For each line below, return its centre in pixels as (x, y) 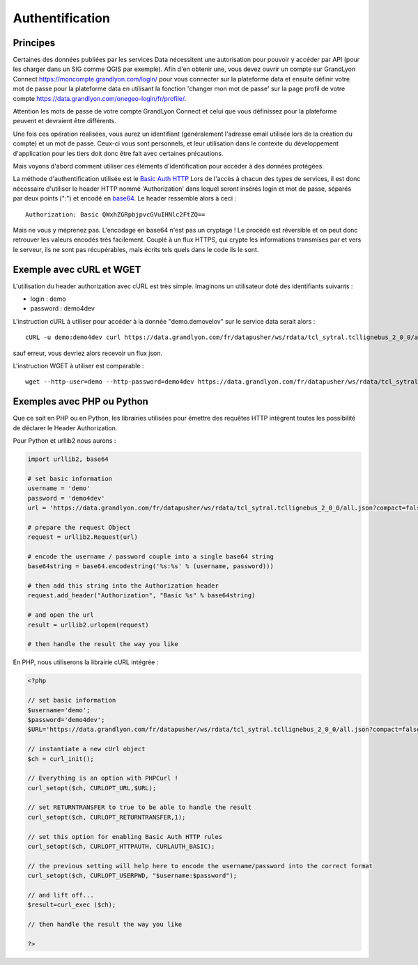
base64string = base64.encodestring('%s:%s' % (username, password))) (151, 566)
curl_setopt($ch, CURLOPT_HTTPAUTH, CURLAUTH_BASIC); (121, 847)
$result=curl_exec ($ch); (72, 905)
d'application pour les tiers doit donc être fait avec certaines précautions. (118, 153)
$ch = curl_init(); (61, 759)
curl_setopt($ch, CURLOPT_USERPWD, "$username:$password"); (132, 876)
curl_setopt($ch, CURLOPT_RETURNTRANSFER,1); (107, 817)
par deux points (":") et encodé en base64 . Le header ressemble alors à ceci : (125, 198)
